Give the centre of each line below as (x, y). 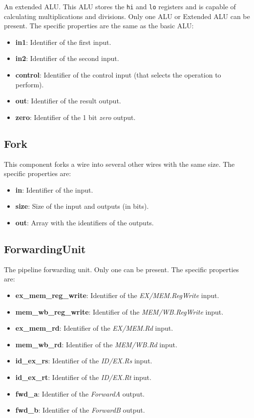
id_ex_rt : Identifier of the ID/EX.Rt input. (83, 377)
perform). (30, 84)
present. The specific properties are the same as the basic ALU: (99, 26)
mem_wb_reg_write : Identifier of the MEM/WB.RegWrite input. (119, 311)
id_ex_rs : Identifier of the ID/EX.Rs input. (84, 361)
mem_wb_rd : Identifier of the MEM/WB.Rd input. (96, 344)
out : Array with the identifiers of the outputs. (85, 222)
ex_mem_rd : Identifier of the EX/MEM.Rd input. (94, 328)
